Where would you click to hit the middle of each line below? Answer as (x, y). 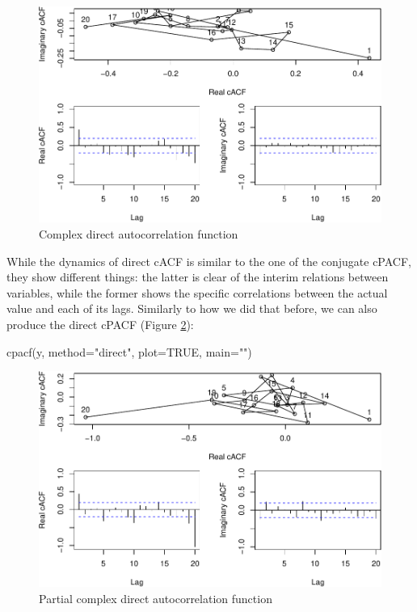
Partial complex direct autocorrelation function (156, 599)
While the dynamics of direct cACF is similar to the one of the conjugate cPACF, (209, 261)
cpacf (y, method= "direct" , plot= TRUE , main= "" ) (129, 351)
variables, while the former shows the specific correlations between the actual (197, 292)
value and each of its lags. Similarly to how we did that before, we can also (192, 308)
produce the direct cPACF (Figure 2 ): (100, 324)
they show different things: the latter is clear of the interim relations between (198, 277)
